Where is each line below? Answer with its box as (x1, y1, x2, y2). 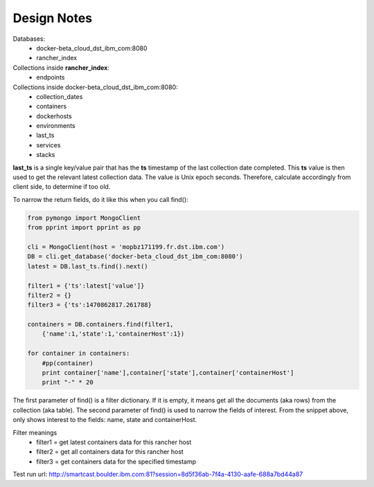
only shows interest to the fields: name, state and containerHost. (12, 416, 197, 424)
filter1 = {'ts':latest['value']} (27, 282, 145, 290)
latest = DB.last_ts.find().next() (27, 262, 148, 270)
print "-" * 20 (42, 378, 93, 387)
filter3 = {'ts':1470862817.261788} (27, 301, 152, 309)
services (36, 140, 61, 149)
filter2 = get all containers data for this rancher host (36, 448, 184, 456)
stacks (36, 151, 55, 159)
